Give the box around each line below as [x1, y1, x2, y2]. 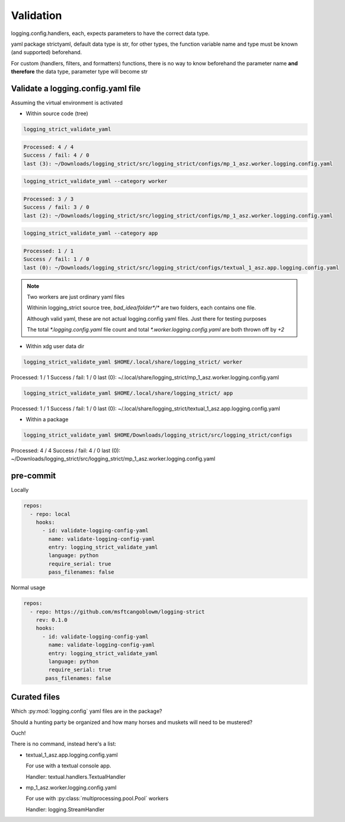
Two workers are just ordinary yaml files [27, 293, 125, 300]
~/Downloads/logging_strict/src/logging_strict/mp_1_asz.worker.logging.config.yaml [11, 455, 216, 463]
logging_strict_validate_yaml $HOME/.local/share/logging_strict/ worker [23, 358, 242, 365]
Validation [11, 9, 62, 22]
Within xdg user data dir [25, 342, 85, 350]
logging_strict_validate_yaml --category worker [23, 178, 168, 185]
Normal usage [11, 584, 46, 591]
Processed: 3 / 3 [23, 195, 74, 202]
